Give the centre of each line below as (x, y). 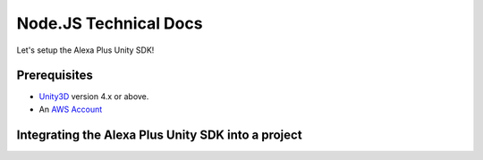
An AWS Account (71, 109)
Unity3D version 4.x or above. (94, 97)
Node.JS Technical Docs (110, 23)
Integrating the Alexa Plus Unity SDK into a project (160, 135)
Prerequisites (55, 76)
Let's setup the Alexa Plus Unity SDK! (85, 50)
